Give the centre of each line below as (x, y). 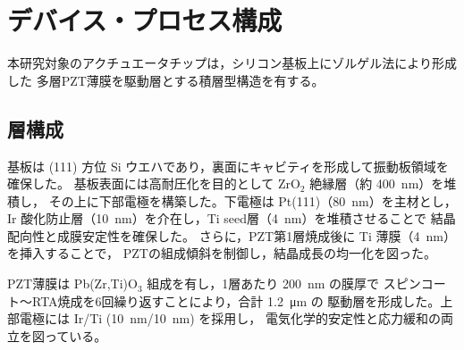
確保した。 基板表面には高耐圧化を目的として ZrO (154, 183)
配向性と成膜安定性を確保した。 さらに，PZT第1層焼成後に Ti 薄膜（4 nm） (232, 235)
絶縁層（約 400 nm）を (377, 183)
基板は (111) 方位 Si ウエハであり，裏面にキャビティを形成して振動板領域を (228, 166)
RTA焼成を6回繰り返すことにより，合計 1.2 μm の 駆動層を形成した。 (236, 300)
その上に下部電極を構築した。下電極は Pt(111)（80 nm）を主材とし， (253, 200)
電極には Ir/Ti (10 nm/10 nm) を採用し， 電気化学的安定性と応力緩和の (230, 318)
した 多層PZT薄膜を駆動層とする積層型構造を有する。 (166, 80)
